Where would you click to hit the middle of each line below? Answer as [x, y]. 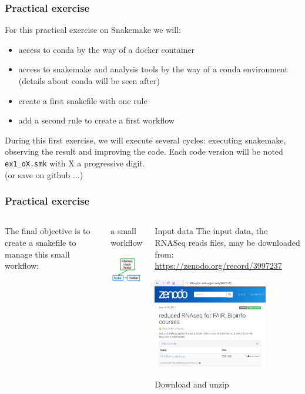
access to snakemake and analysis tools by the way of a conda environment [153, 69]
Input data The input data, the [211, 231]
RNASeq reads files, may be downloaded [227, 243]
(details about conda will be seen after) [89, 81]
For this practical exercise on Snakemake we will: [93, 30]
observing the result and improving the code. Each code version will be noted [144, 151]
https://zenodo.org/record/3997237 [218, 266]
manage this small [37, 254]
